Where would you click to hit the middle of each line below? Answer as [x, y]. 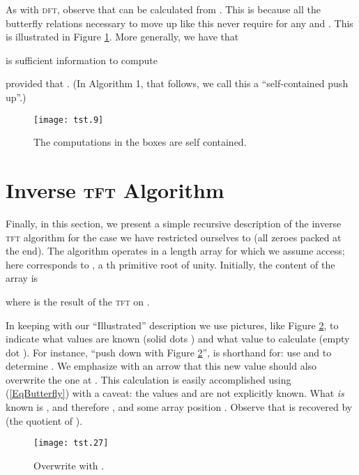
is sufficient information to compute [82, 60]
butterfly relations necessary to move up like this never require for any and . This [179, 23]
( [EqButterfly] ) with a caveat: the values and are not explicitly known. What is [175, 393]
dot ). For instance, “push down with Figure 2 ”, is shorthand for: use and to [169, 352]
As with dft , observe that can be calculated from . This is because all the [163, 9]
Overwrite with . [69, 465]
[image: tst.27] [71, 443]
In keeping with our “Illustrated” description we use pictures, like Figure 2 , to [172, 325]
